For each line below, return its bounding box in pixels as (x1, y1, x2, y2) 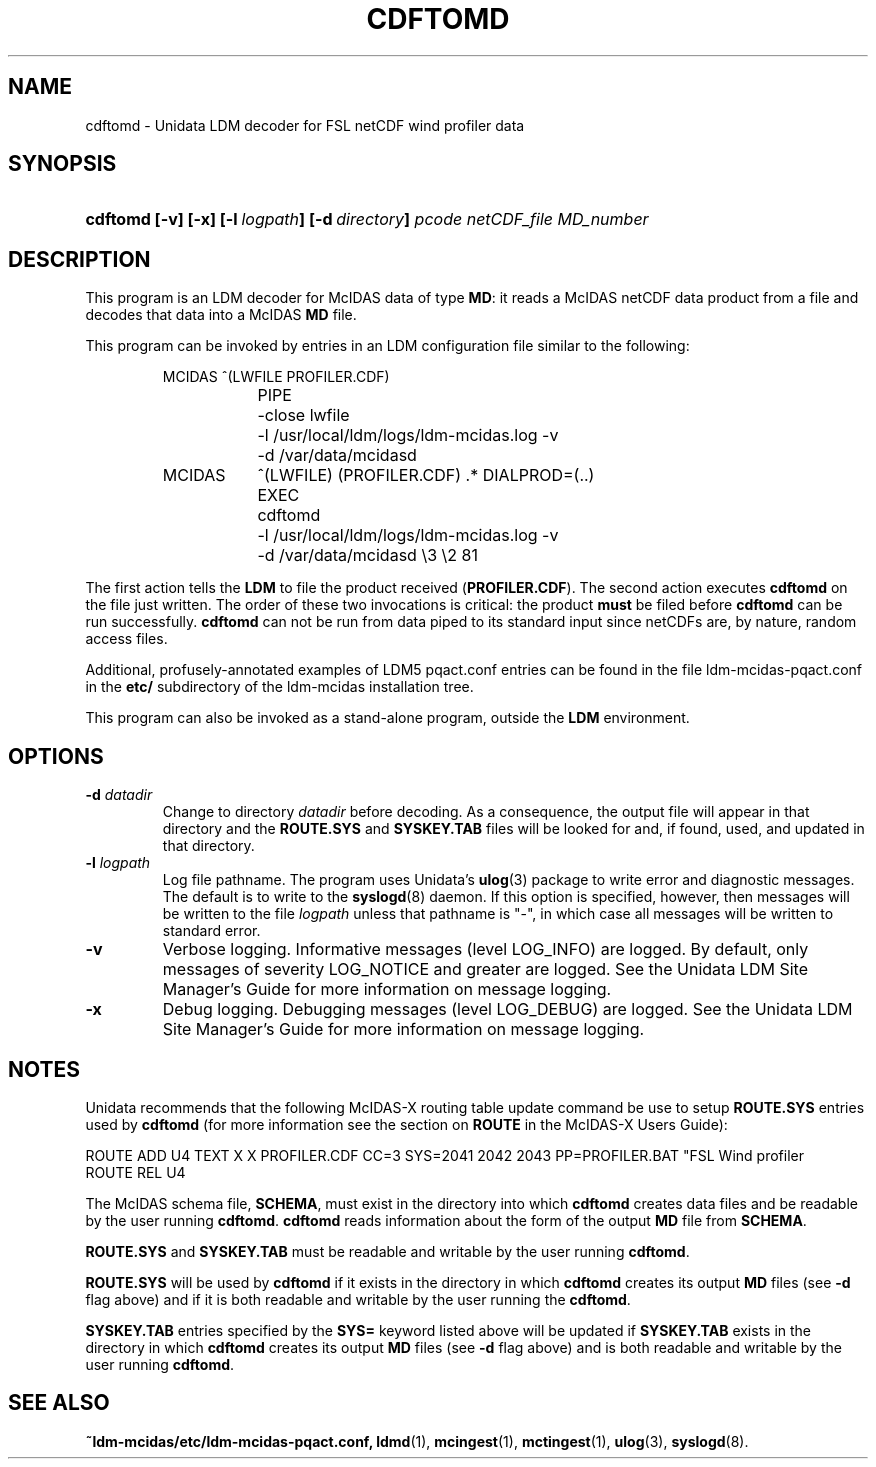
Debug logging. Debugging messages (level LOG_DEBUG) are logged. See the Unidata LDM (162, 999, 853, 1020)
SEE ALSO (8, 1390, 110, 1416)
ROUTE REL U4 (85, 1163, 186, 1181)
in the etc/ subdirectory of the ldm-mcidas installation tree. (85, 678, 474, 696)
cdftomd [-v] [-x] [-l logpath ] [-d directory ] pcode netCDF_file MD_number (85, 209, 649, 230)
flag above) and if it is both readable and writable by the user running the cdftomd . (85, 1290, 631, 1308)
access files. (85, 630, 168, 648)
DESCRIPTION (8, 246, 151, 272)
